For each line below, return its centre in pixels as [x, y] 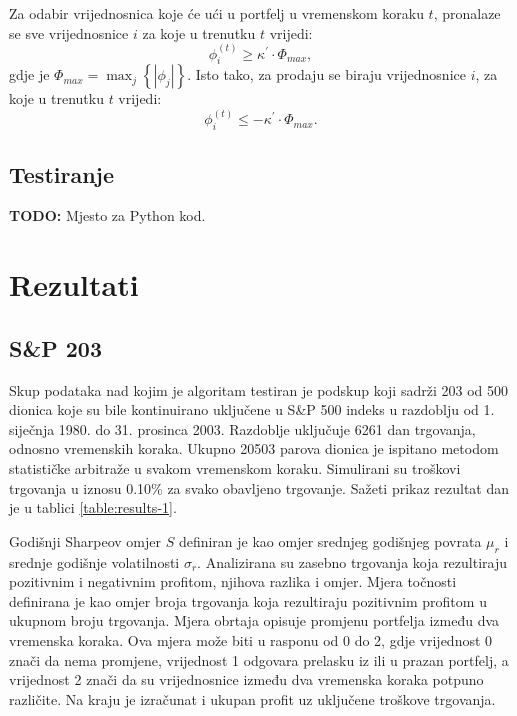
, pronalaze [467, 13]
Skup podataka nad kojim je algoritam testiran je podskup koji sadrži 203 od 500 [258, 389]
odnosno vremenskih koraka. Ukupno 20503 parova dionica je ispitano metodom [254, 448]
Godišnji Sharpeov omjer [85, 540]
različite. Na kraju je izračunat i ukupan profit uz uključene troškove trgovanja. [252, 698]
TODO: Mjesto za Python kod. [107, 215]
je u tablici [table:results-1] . [93, 507]
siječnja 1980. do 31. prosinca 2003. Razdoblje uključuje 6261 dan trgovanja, [242, 428]
